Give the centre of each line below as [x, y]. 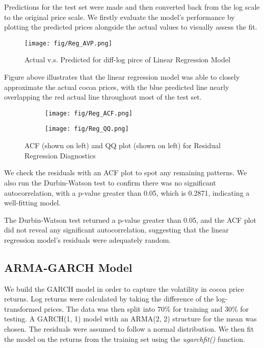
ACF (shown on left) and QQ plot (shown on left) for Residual [123, 145]
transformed [23, 308]
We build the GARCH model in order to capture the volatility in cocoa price [124, 288]
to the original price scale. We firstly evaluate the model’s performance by [120, 17]
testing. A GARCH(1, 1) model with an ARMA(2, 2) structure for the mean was [130, 319]
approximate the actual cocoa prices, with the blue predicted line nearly [117, 87]
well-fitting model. [33, 203]
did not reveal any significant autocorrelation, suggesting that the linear [116, 230]
